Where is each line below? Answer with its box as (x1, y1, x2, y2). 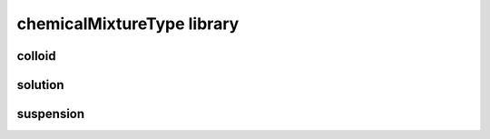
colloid (16, 48, 56, 64)
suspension (16, 106, 85, 122)
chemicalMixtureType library (16, 14, 240, 34)
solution (16, 77, 64, 93)
